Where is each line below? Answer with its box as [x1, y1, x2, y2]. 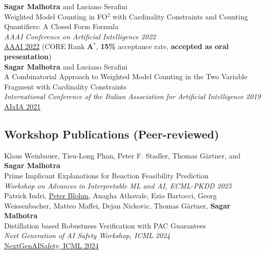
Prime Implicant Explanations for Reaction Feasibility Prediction [4, 170, 209, 180]
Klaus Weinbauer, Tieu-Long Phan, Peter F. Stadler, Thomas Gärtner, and [4, 150, 241, 160]
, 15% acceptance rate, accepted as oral [96, 41, 229, 52]
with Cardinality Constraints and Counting [113, 11, 248, 21]
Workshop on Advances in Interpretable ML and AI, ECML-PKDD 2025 [4, 180, 232, 191]
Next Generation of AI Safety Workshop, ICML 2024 [4, 230, 170, 241]
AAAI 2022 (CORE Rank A [4, 41, 94, 52]
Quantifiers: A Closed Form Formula [4, 21, 119, 32]
